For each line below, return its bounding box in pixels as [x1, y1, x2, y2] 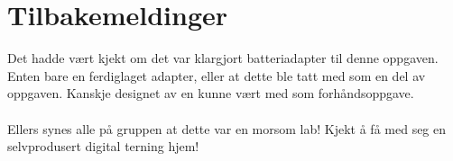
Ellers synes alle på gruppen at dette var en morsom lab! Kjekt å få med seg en [7, 119, 447, 138]
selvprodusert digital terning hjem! [7, 137, 199, 156]
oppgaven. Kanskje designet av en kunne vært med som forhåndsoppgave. [7, 84, 414, 103]
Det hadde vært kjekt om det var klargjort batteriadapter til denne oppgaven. [7, 49, 439, 67]
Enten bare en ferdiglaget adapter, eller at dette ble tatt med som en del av [7, 66, 426, 85]
